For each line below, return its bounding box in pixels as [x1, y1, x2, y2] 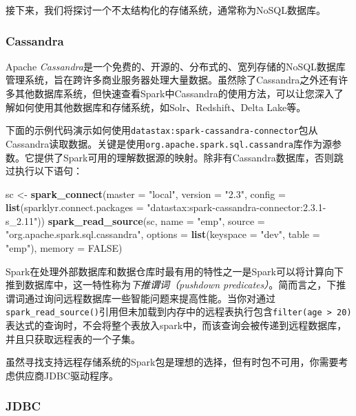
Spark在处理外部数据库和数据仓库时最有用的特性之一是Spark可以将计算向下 [6, 264, 344, 278]
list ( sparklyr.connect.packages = [6, 200, 144, 215]
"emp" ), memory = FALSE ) [6, 241, 123, 255]
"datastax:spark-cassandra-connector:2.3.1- [147, 200, 326, 215]
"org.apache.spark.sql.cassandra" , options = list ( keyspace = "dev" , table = [6, 227, 320, 241]
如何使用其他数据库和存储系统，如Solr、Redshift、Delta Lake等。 [14, 99, 306, 114]
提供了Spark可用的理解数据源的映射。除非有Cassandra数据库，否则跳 [34, 150, 344, 164]
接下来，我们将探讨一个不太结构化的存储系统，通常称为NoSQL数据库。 [6, 3, 326, 17]
